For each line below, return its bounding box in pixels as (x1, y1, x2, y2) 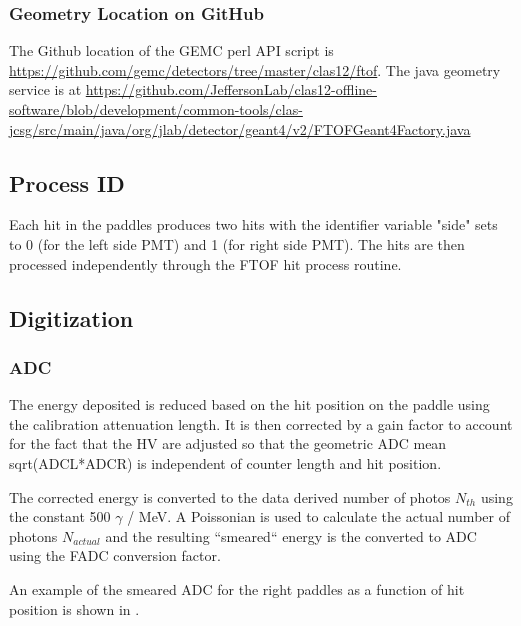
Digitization (9, 302, 134, 333)
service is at (9, 79, 82, 100)
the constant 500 (9, 506, 111, 527)
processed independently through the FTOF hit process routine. (9, 253, 402, 274)
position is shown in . (9, 598, 140, 619)
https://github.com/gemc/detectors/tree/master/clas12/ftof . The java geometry (9, 59, 501, 80)
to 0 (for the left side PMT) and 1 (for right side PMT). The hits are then (9, 233, 465, 254)
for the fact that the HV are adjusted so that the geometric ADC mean (9, 433, 447, 454)
